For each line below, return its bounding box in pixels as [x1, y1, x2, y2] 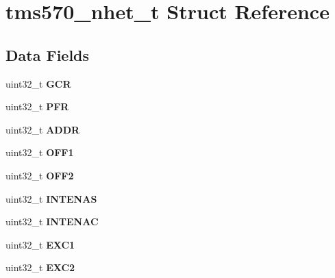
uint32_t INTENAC [5, 214, 99, 229]
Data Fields [5, 44, 90, 65]
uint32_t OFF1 [5, 145, 74, 160]
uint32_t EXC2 [5, 260, 75, 275]
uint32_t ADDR [5, 122, 80, 136]
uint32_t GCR [5, 76, 71, 90]
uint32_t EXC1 [5, 237, 75, 251]
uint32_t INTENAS [5, 191, 97, 205]
